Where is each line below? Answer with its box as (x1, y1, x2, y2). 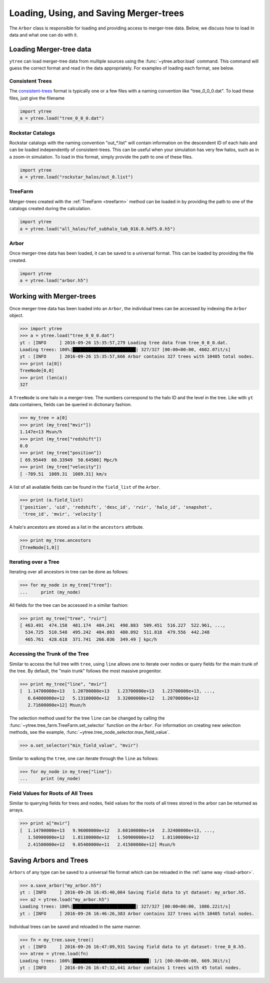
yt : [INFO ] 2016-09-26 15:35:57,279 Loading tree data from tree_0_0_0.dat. (19, 340, 228, 345)
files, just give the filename (9, 95, 65, 101)
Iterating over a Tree (9, 558, 59, 565)
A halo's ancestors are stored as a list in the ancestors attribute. (9, 524, 144, 530)
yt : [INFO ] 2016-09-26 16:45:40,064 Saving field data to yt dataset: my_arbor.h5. (19, 889, 247, 895)
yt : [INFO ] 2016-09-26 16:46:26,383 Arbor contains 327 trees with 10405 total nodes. (19, 910, 254, 916)
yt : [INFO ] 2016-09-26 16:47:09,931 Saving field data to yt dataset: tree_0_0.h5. (19, 943, 247, 949)
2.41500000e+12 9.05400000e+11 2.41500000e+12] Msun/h (27, 841, 175, 847)
